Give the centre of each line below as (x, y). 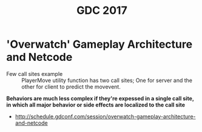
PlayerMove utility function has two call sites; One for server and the (107, 80)
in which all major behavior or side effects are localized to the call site (96, 105)
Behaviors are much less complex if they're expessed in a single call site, (100, 98)
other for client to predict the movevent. (71, 86)
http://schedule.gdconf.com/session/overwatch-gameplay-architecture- (105, 116)
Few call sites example (35, 74)
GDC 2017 (102, 11)
